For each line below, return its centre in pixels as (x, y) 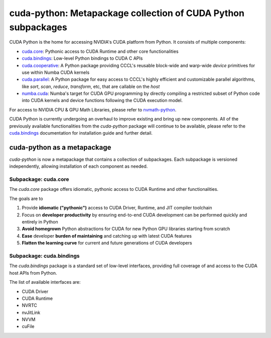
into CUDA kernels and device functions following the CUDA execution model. (102, 100)
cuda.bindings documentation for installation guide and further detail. (81, 133)
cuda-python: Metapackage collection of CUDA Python (127, 13)
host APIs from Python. (33, 273)
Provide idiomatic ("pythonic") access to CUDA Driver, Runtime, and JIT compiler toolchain (117, 208)
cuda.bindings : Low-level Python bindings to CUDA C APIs (82, 58)
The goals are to (26, 198)
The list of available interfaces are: (45, 282)
